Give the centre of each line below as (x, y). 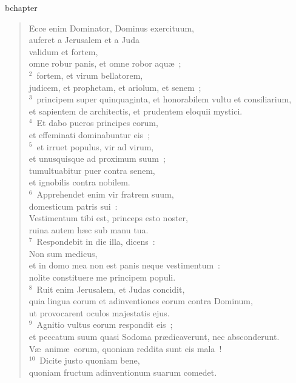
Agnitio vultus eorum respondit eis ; (105, 325)
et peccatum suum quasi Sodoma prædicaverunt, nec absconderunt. (154, 337)
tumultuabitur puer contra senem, (92, 170)
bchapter (21, 7)
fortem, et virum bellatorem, (90, 75)
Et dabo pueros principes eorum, (97, 123)
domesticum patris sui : (73, 206)
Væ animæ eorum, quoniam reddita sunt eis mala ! (125, 348)
